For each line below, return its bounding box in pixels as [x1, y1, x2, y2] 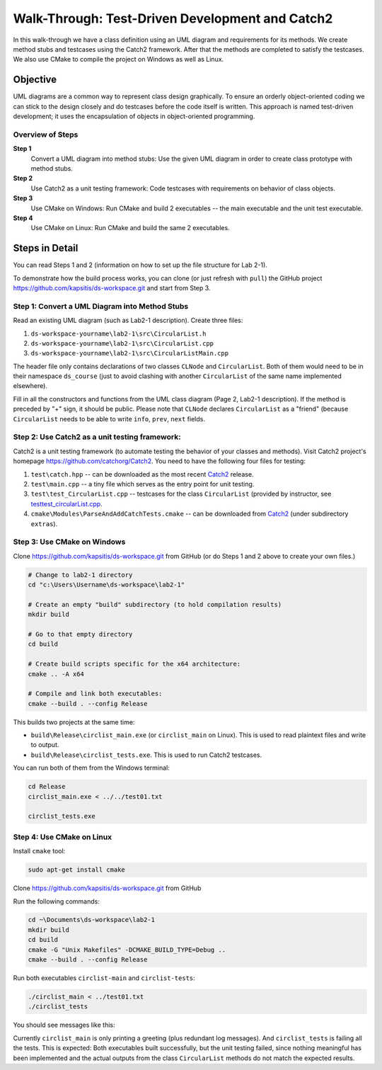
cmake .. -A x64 [28, 670, 85, 678]
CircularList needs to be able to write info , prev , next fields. [13, 414, 205, 423]
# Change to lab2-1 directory [28, 571, 133, 579]
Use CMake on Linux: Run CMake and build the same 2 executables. [30, 224, 230, 232]
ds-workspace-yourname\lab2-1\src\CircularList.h [30, 329, 207, 338]
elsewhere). [13, 382, 47, 390]
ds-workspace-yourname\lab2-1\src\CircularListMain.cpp [30, 349, 229, 358]
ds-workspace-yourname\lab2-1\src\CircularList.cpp [30, 339, 214, 347]
